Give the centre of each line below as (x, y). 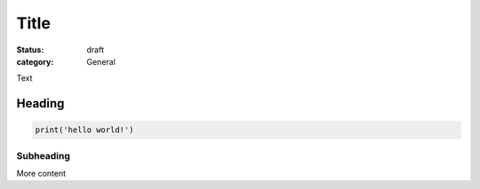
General (101, 61)
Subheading (44, 155)
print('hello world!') (84, 130)
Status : (30, 50)
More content (41, 174)
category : (35, 61)
